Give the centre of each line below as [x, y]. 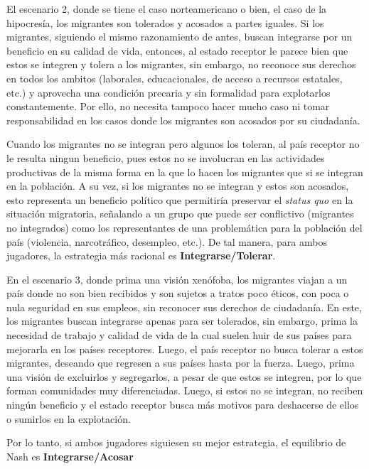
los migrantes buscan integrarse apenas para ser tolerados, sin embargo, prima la [182, 321]
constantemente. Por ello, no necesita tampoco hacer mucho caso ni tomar [168, 106]
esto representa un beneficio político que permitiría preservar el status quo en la [180, 199]
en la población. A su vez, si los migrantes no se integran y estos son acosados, [178, 186]
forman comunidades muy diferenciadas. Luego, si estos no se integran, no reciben [185, 390]
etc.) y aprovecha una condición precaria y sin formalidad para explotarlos [169, 92]
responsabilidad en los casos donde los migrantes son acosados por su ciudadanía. [183, 120]
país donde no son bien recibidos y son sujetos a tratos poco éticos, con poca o [178, 293]
